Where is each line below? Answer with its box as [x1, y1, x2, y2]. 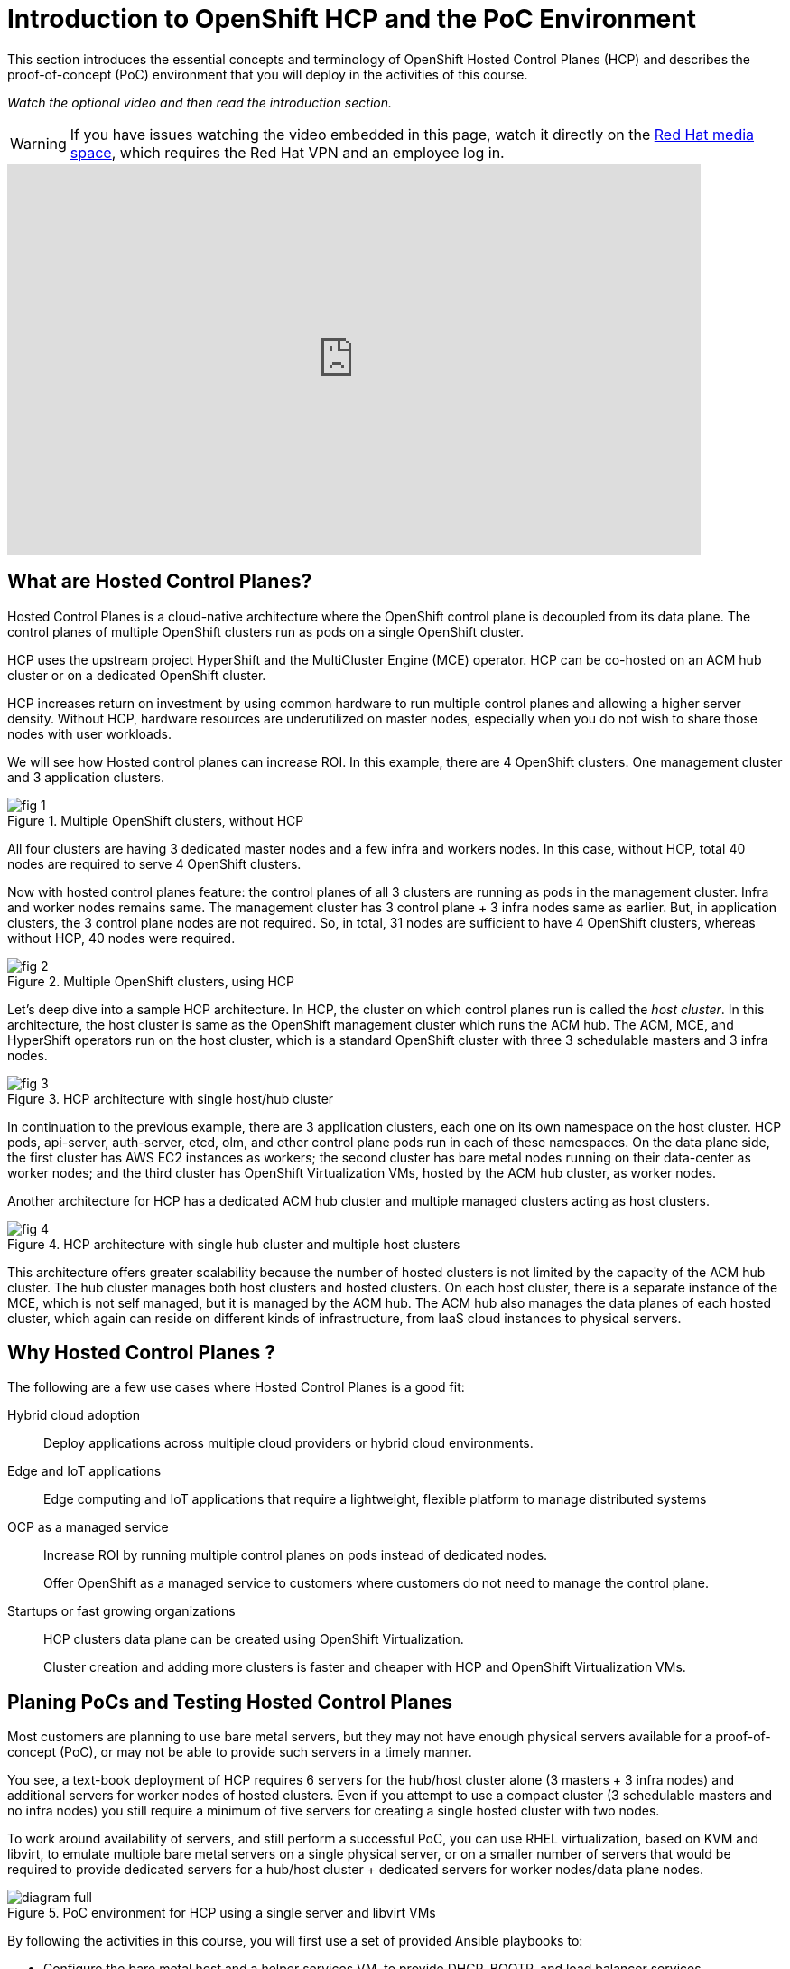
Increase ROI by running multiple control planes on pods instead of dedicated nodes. [43, 1547, 548, 1563]
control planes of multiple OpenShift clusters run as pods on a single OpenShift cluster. [7, 623, 525, 639]
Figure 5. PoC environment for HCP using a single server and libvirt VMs [7, 1905, 436, 1921]
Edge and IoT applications [7, 1463, 162, 1479]
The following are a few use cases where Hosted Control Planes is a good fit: [7, 1379, 465, 1395]
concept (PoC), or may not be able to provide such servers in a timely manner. [7, 1744, 472, 1760]
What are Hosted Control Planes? [7, 570, 312, 593]
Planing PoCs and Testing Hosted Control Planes [7, 1690, 453, 1713]
